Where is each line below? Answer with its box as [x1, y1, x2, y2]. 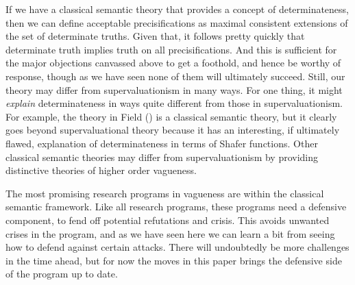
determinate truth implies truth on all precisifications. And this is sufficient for [5, 42, 337, 56]
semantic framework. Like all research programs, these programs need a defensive [5, 199, 347, 214]
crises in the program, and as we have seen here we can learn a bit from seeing [5, 226, 335, 240]
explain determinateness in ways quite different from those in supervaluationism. [5, 96, 343, 110]
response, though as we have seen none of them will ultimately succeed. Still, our [5, 69, 345, 83]
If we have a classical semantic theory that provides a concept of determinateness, [5, 2, 350, 16]
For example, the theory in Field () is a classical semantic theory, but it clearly [5, 109, 337, 123]
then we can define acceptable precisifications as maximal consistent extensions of [5, 15, 348, 29]
